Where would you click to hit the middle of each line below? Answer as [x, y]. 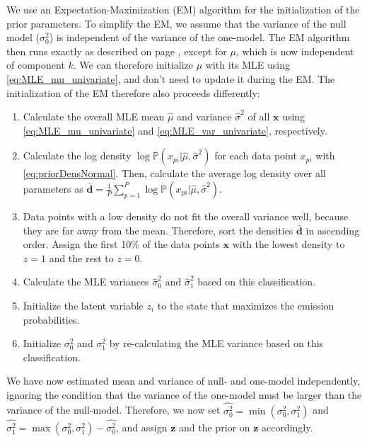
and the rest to [81, 257]
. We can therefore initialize [133, 65]
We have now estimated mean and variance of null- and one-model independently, [183, 381]
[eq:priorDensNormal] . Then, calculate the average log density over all [174, 173]
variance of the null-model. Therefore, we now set [113, 410]
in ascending [333, 230]
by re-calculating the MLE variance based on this [216, 343]
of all [259, 117]
